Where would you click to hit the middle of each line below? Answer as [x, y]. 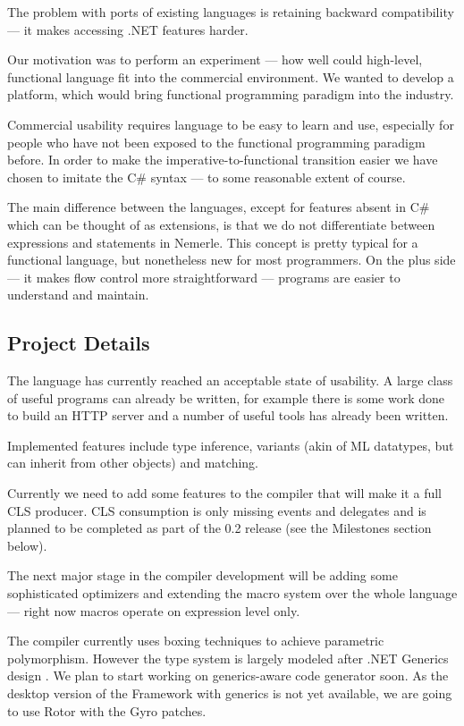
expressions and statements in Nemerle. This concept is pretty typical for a [213, 242]
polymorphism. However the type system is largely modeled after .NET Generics [228, 658]
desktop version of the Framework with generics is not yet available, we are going [230, 693]
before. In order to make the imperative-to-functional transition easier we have [223, 160]
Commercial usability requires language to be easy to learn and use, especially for [231, 124]
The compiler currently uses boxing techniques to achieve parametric [196, 641]
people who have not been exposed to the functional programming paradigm [216, 142]
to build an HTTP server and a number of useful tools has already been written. [228, 415]
